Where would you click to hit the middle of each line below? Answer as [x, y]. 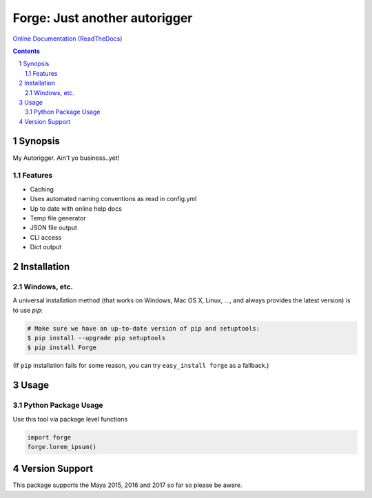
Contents [27, 51]
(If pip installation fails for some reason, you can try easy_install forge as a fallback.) [141, 366]
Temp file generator [58, 218]
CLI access [46, 237]
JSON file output [53, 228]
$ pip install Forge [62, 347]
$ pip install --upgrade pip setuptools [96, 338]
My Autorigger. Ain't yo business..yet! [66, 158]
